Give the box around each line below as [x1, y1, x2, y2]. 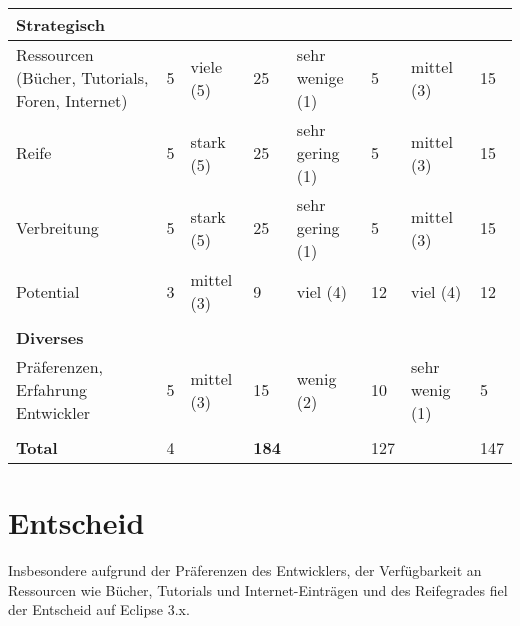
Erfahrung [16, 378, 88, 401]
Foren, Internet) [16, 89, 128, 112]
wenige [296, 66, 344, 89]
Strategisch [16, 13, 105, 36]
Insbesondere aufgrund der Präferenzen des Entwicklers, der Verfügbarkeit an [8, 560, 482, 581]
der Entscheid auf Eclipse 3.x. [8, 599, 190, 620]
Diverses [16, 326, 84, 349]
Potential [16, 279, 80, 303]
